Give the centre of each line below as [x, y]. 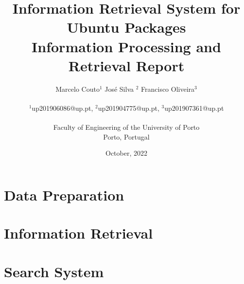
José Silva [119, 89]
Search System [54, 271]
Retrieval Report [126, 65]
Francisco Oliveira [168, 89]
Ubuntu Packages [126, 27]
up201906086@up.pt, [62, 108]
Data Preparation [64, 194]
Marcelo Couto [78, 89]
